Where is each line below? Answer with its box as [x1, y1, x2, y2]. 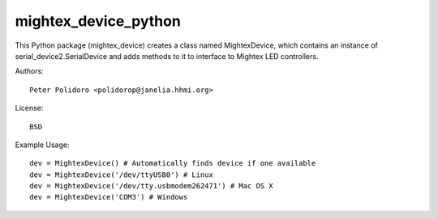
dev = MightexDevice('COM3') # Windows [29, 192, 188, 202]
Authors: [15, 66, 44, 76]
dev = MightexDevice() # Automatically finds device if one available [29, 158, 316, 168]
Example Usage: [15, 140, 70, 150]
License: [15, 103, 44, 113]
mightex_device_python [15, 12, 182, 30]
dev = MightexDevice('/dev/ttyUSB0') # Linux [29, 170, 214, 179]
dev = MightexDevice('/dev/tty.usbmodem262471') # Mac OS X [29, 182, 273, 191]
